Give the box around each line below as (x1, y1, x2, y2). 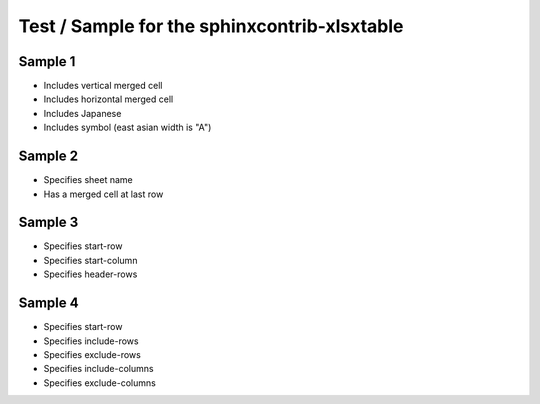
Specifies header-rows (43, 268, 138, 280)
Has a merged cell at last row (43, 188, 164, 200)
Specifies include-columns (43, 363, 154, 375)
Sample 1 (18, 53, 76, 70)
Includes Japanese (43, 107, 122, 119)
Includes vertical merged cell (43, 80, 163, 92)
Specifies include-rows (43, 335, 139, 347)
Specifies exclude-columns (43, 376, 157, 389)
